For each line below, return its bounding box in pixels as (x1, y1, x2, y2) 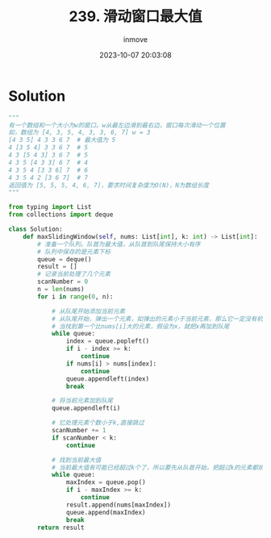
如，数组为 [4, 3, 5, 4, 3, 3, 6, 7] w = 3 (8, 128, 151, 137)
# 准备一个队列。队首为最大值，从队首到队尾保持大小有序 (37, 240, 201, 248)
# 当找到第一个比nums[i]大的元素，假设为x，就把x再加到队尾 (51, 322, 230, 331)
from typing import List (8, 203, 92, 211)
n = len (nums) (37, 286, 85, 294)
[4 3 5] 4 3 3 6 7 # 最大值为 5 (8, 136, 116, 144)
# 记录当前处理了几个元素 (37, 270, 111, 278)
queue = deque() (37, 255, 92, 263)
